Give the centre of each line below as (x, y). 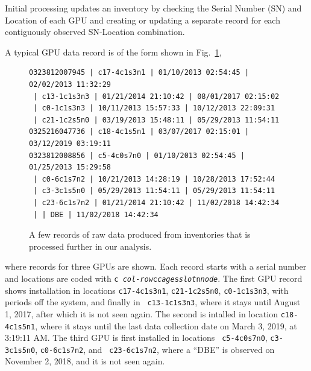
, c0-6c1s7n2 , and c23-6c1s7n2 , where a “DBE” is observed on (155, 349)
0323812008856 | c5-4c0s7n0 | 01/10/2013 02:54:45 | (137, 155)
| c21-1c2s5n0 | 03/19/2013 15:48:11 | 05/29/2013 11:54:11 (156, 120)
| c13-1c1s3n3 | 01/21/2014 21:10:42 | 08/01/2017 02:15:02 (156, 96)
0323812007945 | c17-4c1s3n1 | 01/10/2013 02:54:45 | (139, 73)
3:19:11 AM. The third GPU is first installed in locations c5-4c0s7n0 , (136, 338)
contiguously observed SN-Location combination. (95, 32)
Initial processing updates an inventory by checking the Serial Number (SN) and (153, 8)
